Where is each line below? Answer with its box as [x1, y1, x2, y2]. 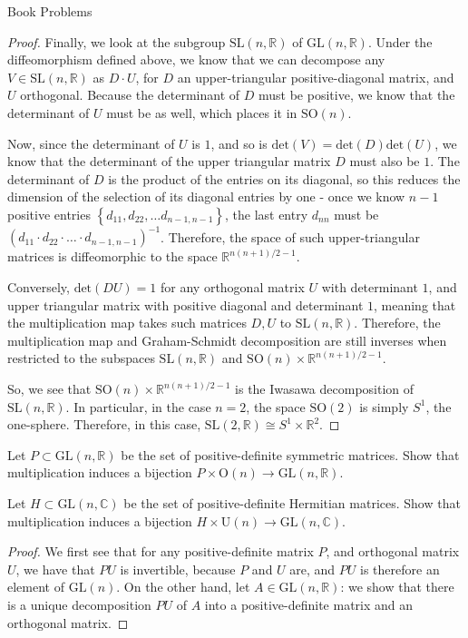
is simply [359, 397, 409, 416]
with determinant [321, 278, 418, 297]
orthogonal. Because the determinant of [20, 85, 240, 104]
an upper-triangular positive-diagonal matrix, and [177, 67, 454, 86]
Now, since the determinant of [7, 133, 175, 152]
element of [7, 577, 64, 596]
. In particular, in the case [65, 397, 211, 416]
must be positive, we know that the [258, 85, 455, 104]
